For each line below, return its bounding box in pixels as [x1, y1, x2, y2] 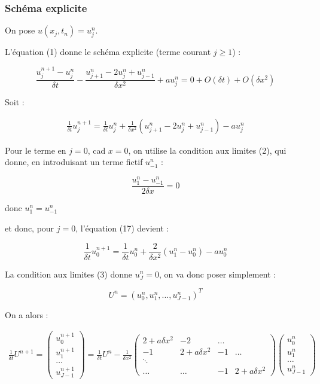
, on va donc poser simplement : [159, 267, 276, 280]
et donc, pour [5, 221, 54, 234]
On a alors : [5, 308, 48, 321]
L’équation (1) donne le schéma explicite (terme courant [5, 45, 211, 58]
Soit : [5, 96, 25, 108]
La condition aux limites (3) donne [5, 267, 133, 280]
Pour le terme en [5, 144, 66, 156]
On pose [5, 24, 35, 36]
